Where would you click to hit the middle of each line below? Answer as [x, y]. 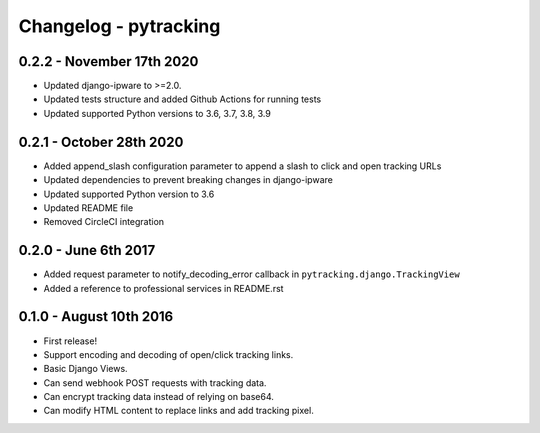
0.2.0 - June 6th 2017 [87, 250]
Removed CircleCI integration [104, 222]
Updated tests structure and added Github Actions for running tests [182, 99]
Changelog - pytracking [119, 26]
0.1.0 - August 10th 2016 [96, 316]
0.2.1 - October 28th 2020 [101, 141]
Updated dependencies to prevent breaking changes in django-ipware [188, 180]
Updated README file [88, 207]
